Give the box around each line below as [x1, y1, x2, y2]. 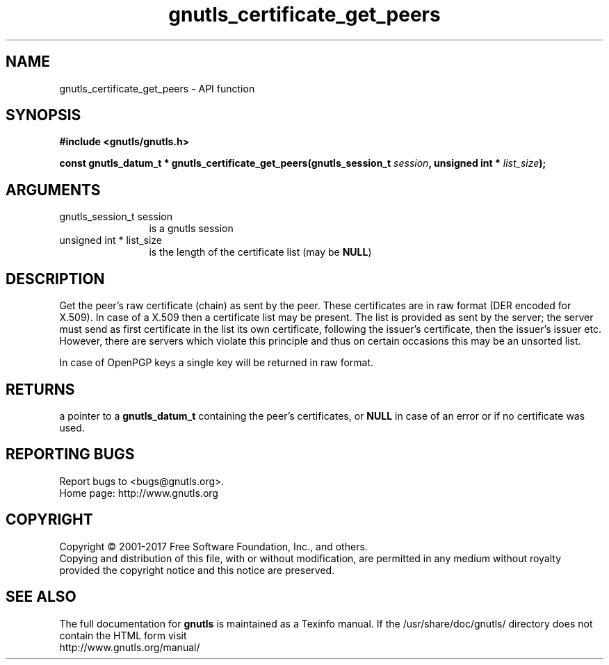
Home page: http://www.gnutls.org [59, 486, 218, 499]
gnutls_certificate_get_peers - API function [59, 82, 255, 95]
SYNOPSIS [6, 106, 81, 124]
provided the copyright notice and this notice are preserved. [59, 564, 335, 576]
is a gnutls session [149, 222, 234, 235]
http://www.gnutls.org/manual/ [59, 641, 200, 653]
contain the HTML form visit [59, 629, 187, 641]
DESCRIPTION [6, 270, 105, 288]
